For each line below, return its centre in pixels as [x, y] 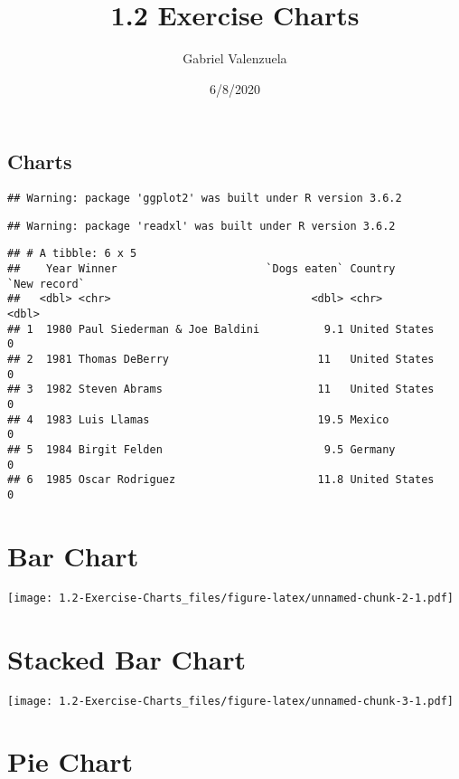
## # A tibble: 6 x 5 [72, 254]
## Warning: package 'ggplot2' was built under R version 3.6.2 [205, 199]
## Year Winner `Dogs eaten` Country [201, 269]
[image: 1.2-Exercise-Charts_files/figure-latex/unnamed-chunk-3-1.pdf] [230, 701]
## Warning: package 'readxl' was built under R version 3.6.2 [201, 226]
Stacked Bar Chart [127, 658]
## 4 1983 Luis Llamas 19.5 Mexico [198, 419]
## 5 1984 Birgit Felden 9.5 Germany [201, 449]
